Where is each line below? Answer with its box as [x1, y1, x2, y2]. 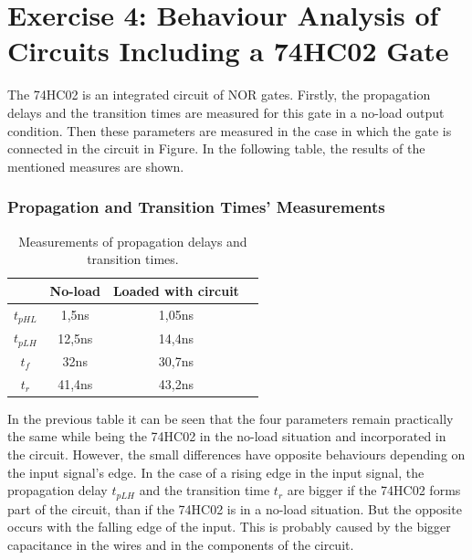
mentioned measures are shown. [7, 156, 184, 175]
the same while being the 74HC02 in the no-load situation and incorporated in [7, 427, 446, 446]
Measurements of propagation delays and [18, 231, 247, 250]
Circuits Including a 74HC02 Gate [7, 32, 449, 69]
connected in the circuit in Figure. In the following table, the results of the [7, 139, 425, 158]
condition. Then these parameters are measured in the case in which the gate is [7, 121, 452, 140]
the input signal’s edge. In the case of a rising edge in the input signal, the [7, 462, 425, 481]
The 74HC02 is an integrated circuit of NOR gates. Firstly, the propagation [7, 85, 431, 104]
